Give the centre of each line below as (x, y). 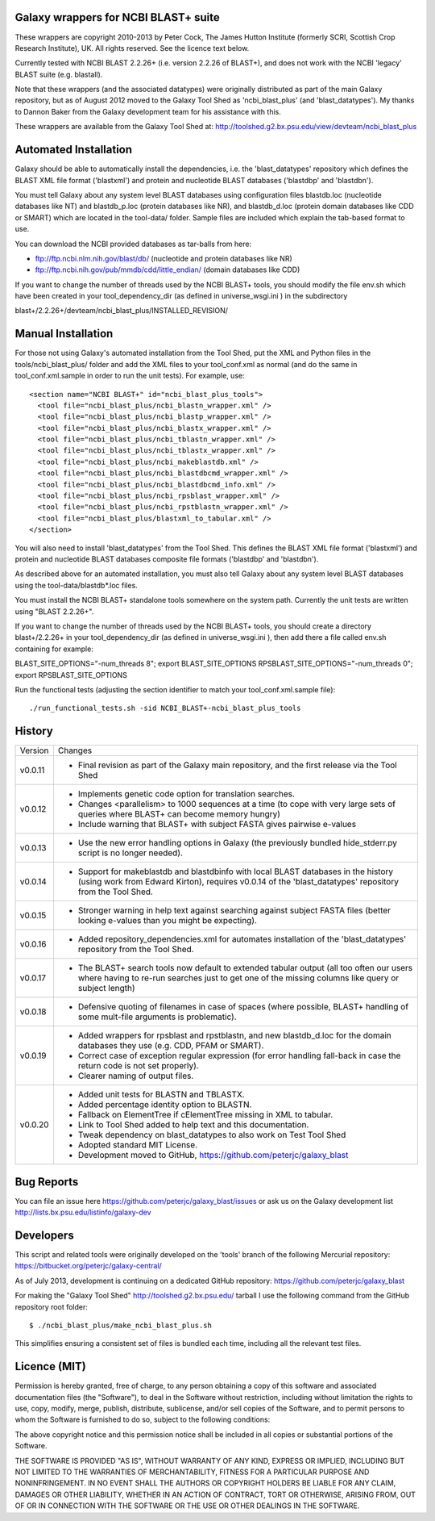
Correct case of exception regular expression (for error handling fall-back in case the (239, 1055)
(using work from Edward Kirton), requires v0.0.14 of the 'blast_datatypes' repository (238, 882)
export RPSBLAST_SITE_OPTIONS (71, 675)
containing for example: (54, 649)
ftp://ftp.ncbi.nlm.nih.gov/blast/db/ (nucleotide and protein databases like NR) (164, 258)
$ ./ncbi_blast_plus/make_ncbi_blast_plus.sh (121, 1325)
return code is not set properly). (138, 1066)
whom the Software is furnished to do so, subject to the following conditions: (143, 1419)
